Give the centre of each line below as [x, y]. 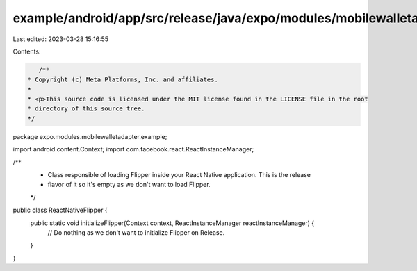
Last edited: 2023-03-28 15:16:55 [61, 39]
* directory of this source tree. [86, 109]
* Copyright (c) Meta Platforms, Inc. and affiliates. [123, 80]
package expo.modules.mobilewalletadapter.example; [90, 136]
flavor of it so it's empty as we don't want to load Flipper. [129, 185]
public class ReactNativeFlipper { [60, 210]
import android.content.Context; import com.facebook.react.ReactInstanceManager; [133, 149]
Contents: [27, 51]
